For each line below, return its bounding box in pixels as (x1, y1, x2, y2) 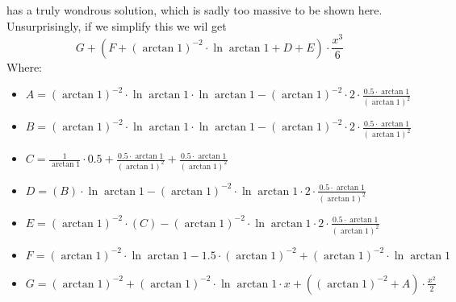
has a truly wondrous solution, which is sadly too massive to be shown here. (6, 2, 383, 18)
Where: (6, 58, 42, 75)
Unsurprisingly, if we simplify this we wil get (6, 17, 227, 34)
